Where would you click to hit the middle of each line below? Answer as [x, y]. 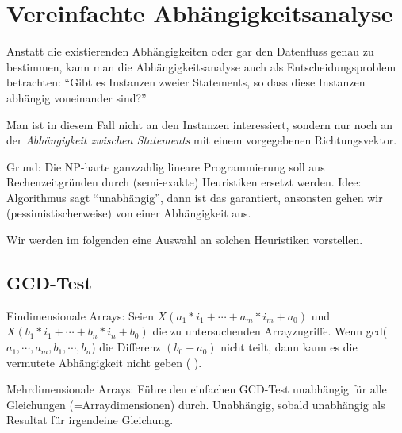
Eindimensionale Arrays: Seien [80, 315]
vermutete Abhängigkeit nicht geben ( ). [104, 362]
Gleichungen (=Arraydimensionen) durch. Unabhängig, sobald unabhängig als [196, 404]
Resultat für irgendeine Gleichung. [90, 420]
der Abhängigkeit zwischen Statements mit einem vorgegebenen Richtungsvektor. [202, 140]
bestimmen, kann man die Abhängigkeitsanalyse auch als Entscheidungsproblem [201, 66]
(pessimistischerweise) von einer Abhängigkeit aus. [129, 213]
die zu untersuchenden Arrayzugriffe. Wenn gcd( [270, 331]
